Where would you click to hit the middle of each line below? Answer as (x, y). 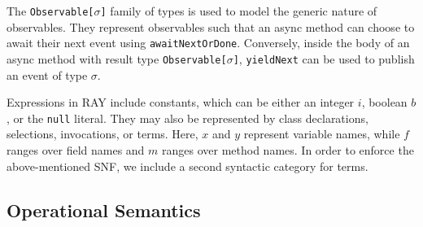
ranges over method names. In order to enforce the (288, 150)
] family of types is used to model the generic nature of (239, 11)
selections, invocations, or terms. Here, (102, 134)
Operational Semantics (104, 210)
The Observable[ (50, 11)
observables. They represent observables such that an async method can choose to (211, 26)
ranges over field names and (76, 150)
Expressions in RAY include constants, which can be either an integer (181, 102)
